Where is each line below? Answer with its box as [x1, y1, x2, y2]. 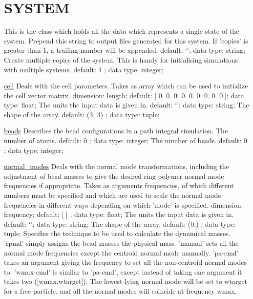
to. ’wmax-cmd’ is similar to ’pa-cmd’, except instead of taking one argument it [4, 266, 242, 277]
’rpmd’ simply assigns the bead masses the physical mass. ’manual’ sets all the [4, 238, 239, 248]
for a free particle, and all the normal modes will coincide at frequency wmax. [4, 285, 237, 296]
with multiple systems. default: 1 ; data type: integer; [4, 64, 164, 74]
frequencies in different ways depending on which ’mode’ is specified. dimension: [4, 199, 243, 210]
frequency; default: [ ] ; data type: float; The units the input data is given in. [4, 209, 234, 219]
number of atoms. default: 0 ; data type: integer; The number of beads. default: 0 [4, 135, 247, 146]
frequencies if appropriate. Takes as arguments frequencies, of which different [4, 180, 234, 191]
